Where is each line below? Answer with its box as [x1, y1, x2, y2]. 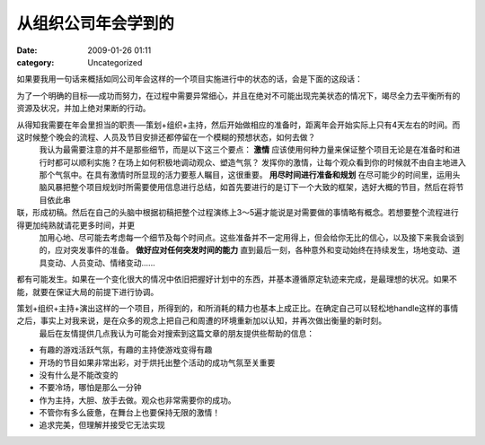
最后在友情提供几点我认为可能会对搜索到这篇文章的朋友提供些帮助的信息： [39, 327, 314, 338]
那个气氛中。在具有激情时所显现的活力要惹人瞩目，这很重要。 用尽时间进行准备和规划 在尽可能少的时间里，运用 [39, 170, 453, 180]
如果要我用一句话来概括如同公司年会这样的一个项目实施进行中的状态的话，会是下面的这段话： [16, 74, 363, 84]
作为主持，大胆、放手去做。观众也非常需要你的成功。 [39, 395, 236, 406]
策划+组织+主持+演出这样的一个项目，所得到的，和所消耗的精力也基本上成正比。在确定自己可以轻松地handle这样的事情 [16, 302, 459, 313]
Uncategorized [87, 57, 143, 67]
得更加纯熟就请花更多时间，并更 [16, 220, 135, 231]
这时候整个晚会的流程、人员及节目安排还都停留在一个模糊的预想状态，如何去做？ [16, 131, 316, 143]
